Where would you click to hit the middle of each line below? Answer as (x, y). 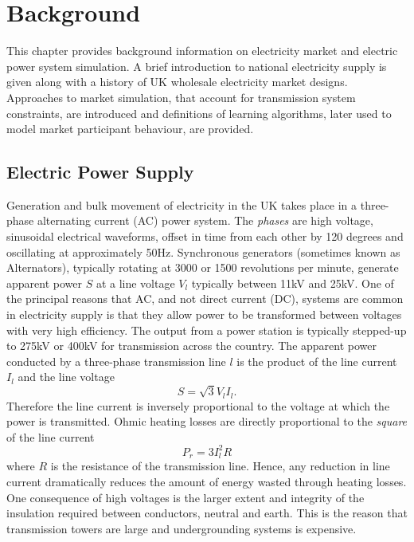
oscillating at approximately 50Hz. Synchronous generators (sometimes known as (203, 251)
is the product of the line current (317, 361)
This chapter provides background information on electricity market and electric (202, 51)
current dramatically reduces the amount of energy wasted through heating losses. (207, 481)
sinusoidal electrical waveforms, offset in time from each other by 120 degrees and (205, 236)
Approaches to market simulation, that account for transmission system (181, 97)
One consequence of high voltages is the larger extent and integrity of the (186, 497)
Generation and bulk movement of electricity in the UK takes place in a (182, 204)
